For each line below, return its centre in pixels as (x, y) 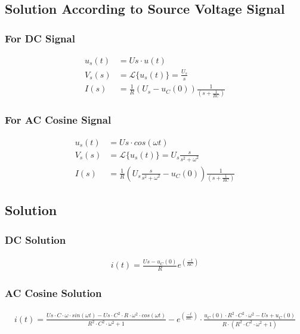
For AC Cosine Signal (58, 120)
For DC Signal (40, 38)
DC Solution (35, 239)
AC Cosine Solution (53, 293)
